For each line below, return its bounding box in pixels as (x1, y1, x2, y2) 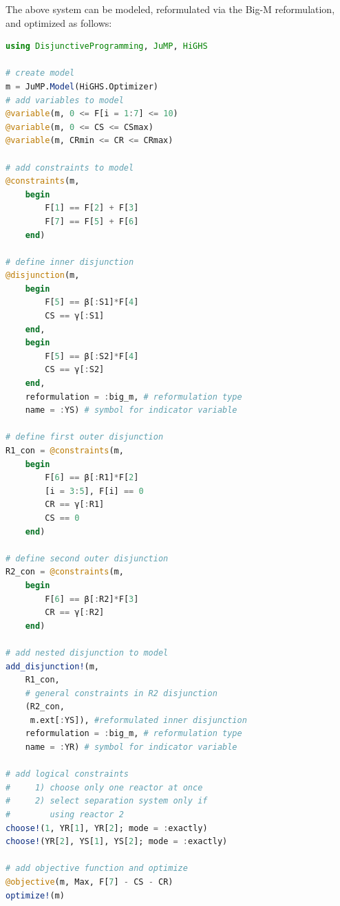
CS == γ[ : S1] (45, 311, 105, 321)
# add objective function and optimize (6, 863, 188, 874)
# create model (6, 68, 75, 78)
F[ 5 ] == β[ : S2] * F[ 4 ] (45, 351, 139, 361)
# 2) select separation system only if (6, 796, 208, 806)
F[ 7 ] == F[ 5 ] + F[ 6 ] (45, 216, 139, 226)
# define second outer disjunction (6, 553, 169, 563)
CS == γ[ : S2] (45, 365, 105, 375)
